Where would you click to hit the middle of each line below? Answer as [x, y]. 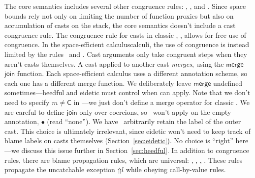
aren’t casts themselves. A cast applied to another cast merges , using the [114, 64]
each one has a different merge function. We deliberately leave [98, 83]
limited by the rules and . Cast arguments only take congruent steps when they [126, 54]
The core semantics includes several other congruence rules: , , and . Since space [125, 6]
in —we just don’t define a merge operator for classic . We [162, 102]
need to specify [27, 102]
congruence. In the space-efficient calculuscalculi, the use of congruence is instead [127, 44]
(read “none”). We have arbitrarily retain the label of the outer [144, 121]
